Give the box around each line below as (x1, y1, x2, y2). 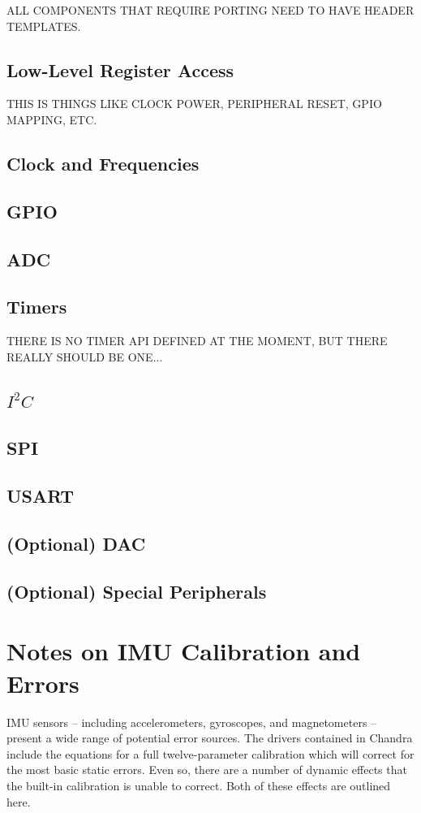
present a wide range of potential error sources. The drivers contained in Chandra (6, 729, 413, 746)
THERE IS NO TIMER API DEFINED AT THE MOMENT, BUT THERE (6, 332, 388, 349)
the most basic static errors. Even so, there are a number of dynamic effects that (6, 761, 407, 778)
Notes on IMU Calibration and (6, 634, 361, 668)
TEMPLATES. (6, 17, 81, 34)
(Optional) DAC (6, 531, 146, 556)
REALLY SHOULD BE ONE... (6, 348, 163, 365)
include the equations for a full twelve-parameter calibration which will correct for (6, 745, 415, 762)
